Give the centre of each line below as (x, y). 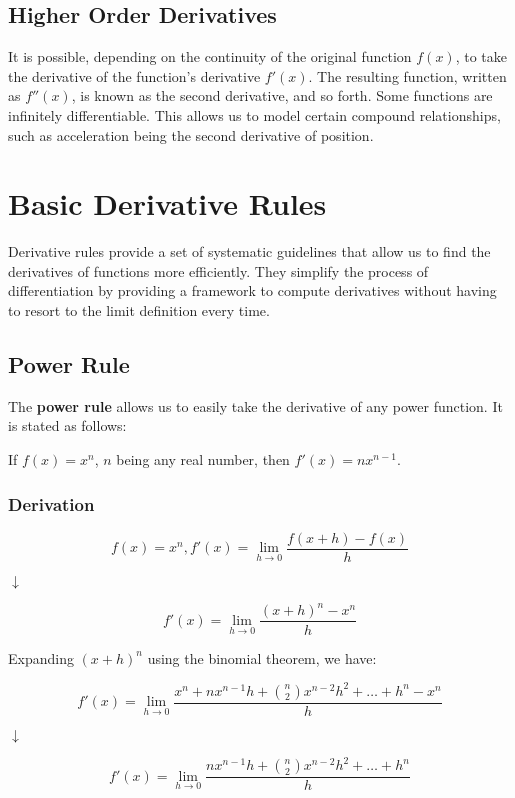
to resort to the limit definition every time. (139, 310)
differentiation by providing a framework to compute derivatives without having (252, 290)
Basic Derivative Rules (167, 203)
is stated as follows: (67, 425)
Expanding (41, 657)
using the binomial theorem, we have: (262, 657)
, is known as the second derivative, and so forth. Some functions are (282, 95)
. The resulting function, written (407, 75)
